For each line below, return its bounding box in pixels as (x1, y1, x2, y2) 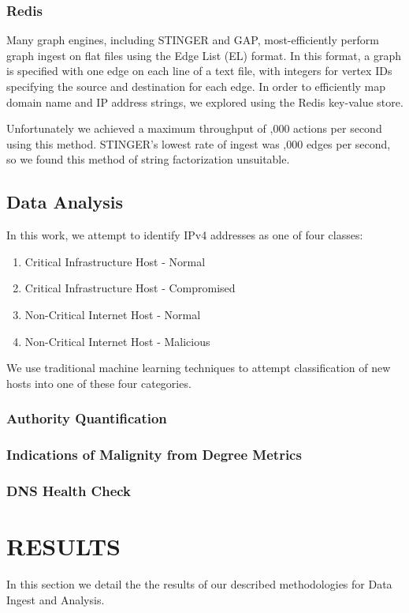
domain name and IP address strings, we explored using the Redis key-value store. (6, 93, 403, 110)
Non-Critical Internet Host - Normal (24, 306, 201, 322)
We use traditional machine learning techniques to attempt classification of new (6, 359, 391, 376)
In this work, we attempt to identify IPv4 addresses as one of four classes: (6, 227, 363, 243)
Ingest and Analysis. (6, 591, 105, 607)
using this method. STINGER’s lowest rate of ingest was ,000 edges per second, (6, 135, 391, 152)
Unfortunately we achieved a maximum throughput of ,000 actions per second (6, 120, 382, 137)
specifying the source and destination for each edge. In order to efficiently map (6, 78, 386, 94)
